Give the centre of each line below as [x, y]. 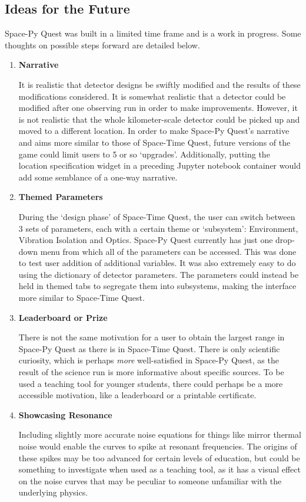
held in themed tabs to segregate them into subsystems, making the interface [157, 286]
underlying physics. [53, 492]
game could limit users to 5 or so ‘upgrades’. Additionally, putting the [144, 154]
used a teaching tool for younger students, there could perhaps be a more [151, 383]
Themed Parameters [61, 197]
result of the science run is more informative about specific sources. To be [151, 372]
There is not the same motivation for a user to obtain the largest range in [152, 337]
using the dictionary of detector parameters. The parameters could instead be [159, 274]
